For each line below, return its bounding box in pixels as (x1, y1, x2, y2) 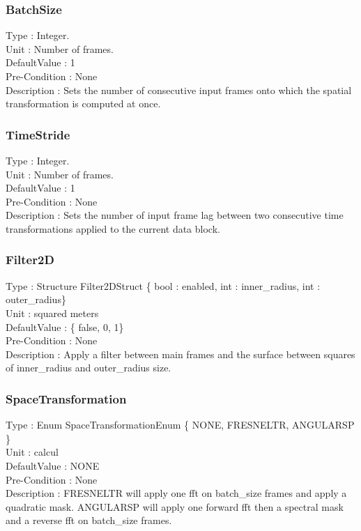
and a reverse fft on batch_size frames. (6, 513, 172, 528)
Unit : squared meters (6, 305, 99, 320)
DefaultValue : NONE (6, 458, 100, 472)
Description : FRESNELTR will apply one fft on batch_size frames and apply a (6, 486, 347, 500)
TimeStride (6, 125, 70, 143)
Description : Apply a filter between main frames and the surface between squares (6, 346, 355, 361)
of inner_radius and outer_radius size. (6, 360, 171, 375)
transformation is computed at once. (6, 96, 161, 111)
